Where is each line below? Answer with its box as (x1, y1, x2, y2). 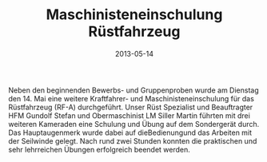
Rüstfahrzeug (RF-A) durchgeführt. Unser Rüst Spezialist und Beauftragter (8, 102, 253, 112)
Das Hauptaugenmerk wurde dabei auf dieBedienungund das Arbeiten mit (8, 128, 253, 137)
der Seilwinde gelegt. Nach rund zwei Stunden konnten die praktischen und (8, 136, 257, 145)
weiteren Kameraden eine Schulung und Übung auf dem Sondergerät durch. (8, 119, 260, 128)
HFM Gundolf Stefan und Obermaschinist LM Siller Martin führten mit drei (8, 110, 250, 121)
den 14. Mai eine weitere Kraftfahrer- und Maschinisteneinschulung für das (8, 93, 254, 103)
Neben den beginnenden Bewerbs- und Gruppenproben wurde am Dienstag (8, 85, 259, 95)
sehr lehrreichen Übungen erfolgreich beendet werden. (8, 144, 190, 154)
